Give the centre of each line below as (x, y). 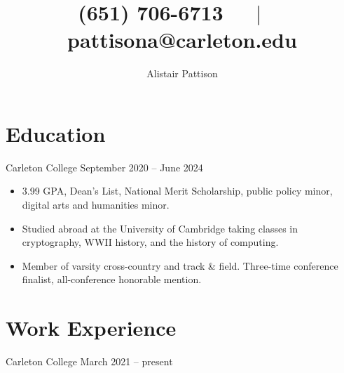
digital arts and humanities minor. (96, 205)
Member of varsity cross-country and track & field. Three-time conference (180, 265)
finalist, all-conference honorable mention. (112, 279)
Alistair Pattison (182, 73)
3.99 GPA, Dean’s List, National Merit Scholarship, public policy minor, (177, 191)
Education (56, 133)
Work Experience (91, 328)
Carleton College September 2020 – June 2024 (104, 167)
